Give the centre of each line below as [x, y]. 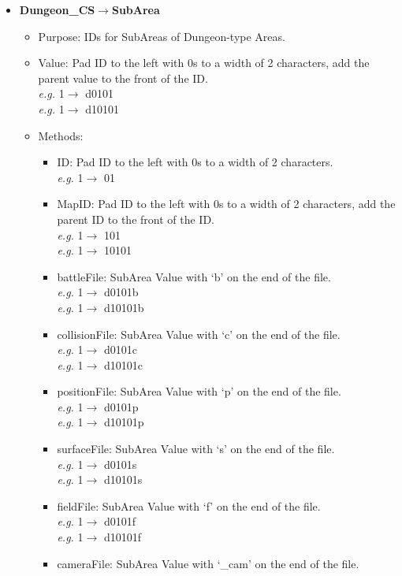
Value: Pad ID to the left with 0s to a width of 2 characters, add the [204, 63]
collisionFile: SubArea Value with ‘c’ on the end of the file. [199, 334]
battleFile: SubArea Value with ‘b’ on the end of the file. [194, 276]
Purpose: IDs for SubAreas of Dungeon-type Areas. [162, 36]
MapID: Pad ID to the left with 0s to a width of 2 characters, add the [226, 204]
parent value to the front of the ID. [123, 78]
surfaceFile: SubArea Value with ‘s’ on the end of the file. [196, 449]
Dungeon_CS [57, 9]
